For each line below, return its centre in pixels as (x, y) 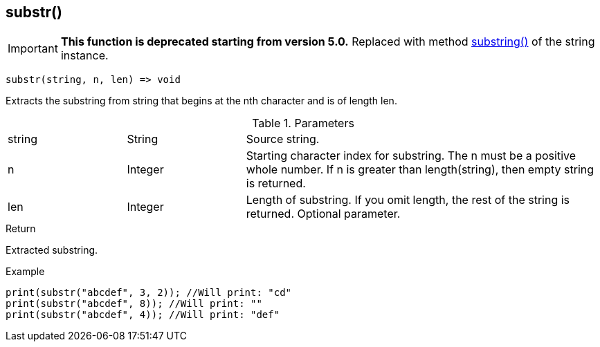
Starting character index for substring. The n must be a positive (411, 156)
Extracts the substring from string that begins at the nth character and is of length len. (201, 101)
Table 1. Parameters (303, 123)
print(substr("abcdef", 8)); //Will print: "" (134, 304)
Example (25, 272)
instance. (84, 56)
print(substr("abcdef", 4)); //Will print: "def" (143, 315)
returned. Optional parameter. (323, 214)
